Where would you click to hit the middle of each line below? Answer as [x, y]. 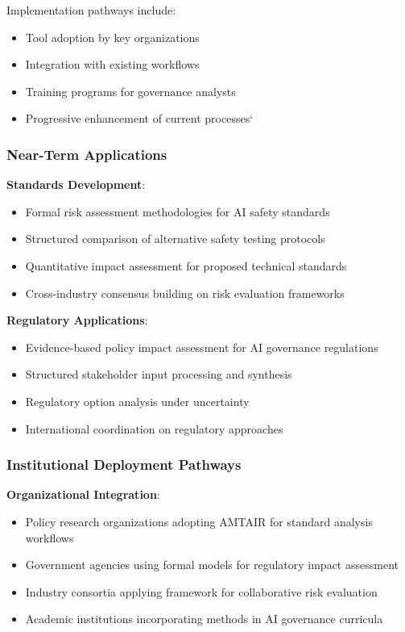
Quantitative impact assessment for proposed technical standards [186, 265]
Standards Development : [76, 184]
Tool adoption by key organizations [112, 37]
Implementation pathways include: [91, 10]
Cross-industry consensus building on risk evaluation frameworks [185, 293]
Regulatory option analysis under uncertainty [137, 401]
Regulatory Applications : [77, 320]
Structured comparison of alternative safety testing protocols [175, 239]
